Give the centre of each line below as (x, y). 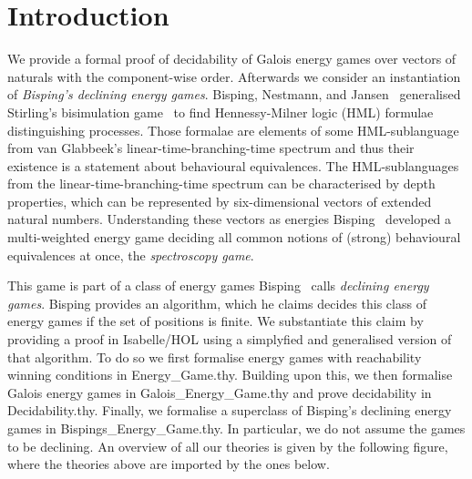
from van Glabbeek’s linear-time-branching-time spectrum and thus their (211, 148)
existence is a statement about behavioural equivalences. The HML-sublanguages (233, 165)
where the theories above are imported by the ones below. (169, 464)
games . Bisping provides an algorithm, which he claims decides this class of (217, 303)
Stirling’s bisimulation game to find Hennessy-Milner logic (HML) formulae (221, 112)
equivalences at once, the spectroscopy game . (131, 255)
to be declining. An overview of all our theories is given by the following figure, (228, 446)
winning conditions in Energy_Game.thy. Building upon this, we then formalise (230, 375)
